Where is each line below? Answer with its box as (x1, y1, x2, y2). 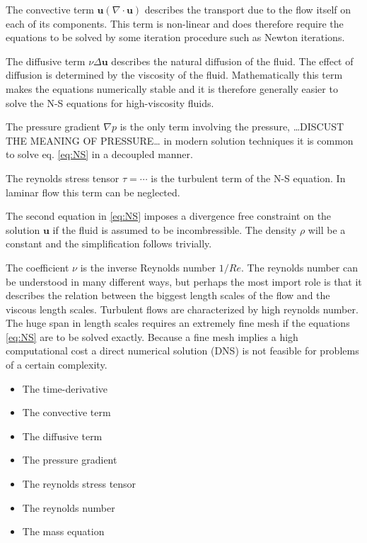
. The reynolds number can (240, 259, 358, 274)
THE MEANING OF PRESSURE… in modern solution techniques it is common (6, 133, 354, 147)
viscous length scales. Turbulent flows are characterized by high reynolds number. (6, 301, 359, 316)
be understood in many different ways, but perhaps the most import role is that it (6, 274, 362, 289)
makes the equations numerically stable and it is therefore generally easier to (6, 81, 338, 96)
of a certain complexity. (6, 357, 107, 372)
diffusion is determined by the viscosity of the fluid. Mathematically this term (6, 67, 343, 82)
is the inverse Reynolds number (80, 259, 216, 274)
